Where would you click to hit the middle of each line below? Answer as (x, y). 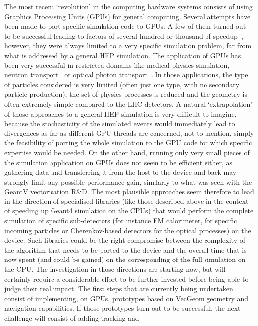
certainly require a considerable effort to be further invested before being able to (127, 279)
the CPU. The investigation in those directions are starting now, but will (115, 269)
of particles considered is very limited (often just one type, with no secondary (122, 84)
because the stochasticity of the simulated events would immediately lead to (120, 123)
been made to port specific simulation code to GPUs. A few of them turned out (125, 26)
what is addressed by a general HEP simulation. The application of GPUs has (123, 55)
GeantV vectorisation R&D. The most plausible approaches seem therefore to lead (129, 191)
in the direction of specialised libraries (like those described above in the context (127, 201)
